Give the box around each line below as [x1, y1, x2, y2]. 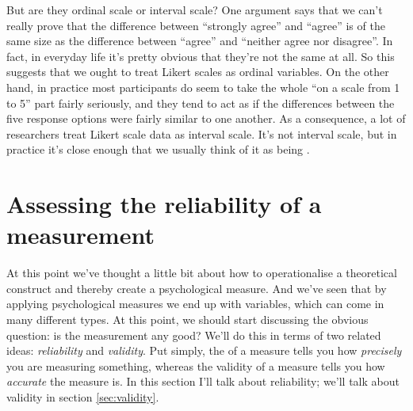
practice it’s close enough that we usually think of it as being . [6, 141, 310, 158]
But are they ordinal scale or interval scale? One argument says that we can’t [6, 2, 383, 17]
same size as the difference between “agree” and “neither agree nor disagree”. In [6, 32, 393, 49]
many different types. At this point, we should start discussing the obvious [6, 311, 369, 328]
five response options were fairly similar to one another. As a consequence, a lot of [6, 110, 406, 127]
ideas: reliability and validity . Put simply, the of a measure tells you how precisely [6, 342, 402, 359]
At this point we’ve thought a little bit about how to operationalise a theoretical [6, 264, 397, 281]
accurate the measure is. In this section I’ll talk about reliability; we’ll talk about [6, 373, 400, 390]
